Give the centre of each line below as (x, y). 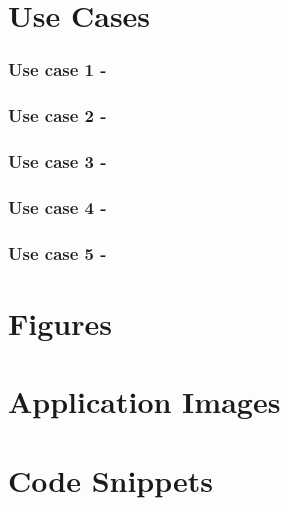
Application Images (144, 401)
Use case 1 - (57, 69)
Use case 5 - (57, 252)
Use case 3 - (57, 160)
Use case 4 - (57, 206)
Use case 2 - (57, 115)
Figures (60, 322)
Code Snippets (111, 479)
